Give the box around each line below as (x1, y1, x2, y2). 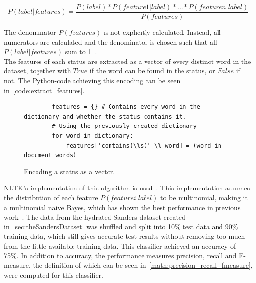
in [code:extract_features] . (4, 85, 85, 95)
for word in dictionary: (52, 132, 133, 139)
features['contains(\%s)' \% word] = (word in (66, 142, 221, 149)
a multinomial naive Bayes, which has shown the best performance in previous (4, 202, 241, 212)
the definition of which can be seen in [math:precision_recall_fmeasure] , (33, 260, 253, 270)
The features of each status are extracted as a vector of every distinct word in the (4, 56, 251, 66)
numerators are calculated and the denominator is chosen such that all (4, 36, 217, 47)
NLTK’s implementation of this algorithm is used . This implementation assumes (4, 183, 250, 193)
